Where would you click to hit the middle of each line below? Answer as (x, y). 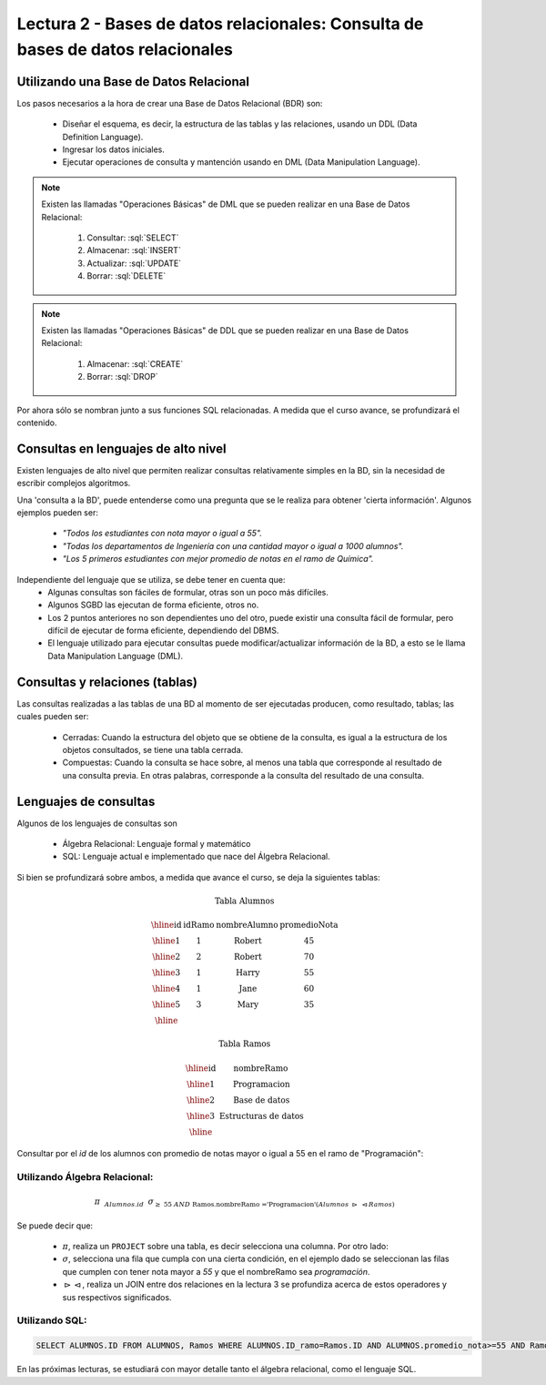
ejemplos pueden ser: (58, 512)
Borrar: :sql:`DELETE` (126, 276)
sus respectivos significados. (117, 1297)
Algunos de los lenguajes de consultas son (97, 823)
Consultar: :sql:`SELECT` (133, 238)
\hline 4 (166, 989)
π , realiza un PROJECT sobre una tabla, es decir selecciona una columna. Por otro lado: (225, 1247)
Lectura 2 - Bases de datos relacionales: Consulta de (220, 24)
